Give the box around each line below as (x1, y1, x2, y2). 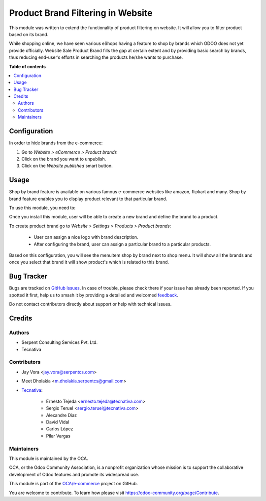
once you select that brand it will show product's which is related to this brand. (9, 259, 169, 265)
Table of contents (9, 63, 46, 69)
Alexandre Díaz (46, 412, 77, 418)
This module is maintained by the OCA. (9, 455, 88, 461)
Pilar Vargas (46, 433, 71, 439)
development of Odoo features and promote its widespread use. (9, 471, 139, 477)
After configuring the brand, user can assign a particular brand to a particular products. (33, 241, 211, 247)
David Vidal (46, 419, 69, 425)
